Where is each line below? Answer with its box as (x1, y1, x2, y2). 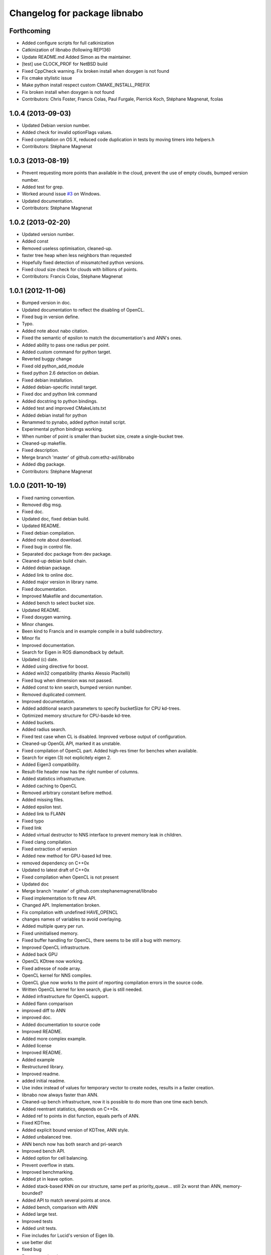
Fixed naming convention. (22, 494, 75, 500)
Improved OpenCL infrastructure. (22, 944, 90, 950)
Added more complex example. (22, 1036, 87, 1042)
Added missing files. (22, 797, 64, 803)
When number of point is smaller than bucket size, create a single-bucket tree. (22, 433, 184, 439)
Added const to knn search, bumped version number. (22, 684, 132, 690)
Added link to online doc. (22, 572, 74, 578)
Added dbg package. (22, 461, 66, 467)
